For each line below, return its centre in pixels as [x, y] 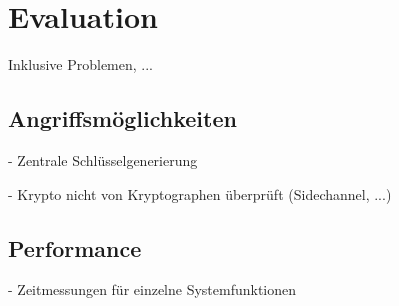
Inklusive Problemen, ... [80, 64]
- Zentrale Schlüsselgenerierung [103, 159]
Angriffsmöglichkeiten [122, 118]
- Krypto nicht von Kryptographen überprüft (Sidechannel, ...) [200, 193]
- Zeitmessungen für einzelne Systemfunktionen [152, 289]
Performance [75, 247]
